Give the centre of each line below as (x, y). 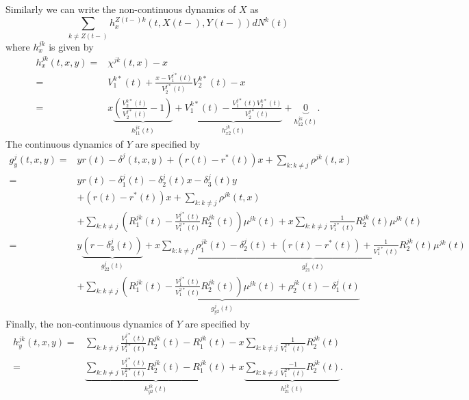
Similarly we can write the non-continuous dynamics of (121, 9)
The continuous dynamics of (65, 143)
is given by (71, 46)
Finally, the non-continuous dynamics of (89, 323)
